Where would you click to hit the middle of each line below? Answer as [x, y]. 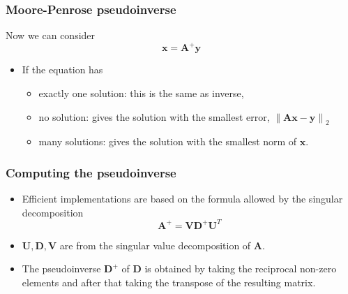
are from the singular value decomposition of [155, 245]
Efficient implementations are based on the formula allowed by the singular [182, 199]
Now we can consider [51, 35]
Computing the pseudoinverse [91, 172]
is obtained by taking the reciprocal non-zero [241, 269]
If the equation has [62, 69]
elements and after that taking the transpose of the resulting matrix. [169, 282]
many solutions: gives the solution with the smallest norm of [168, 141]
